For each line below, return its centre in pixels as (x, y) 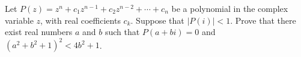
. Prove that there (263, 20)
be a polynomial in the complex (230, 8)
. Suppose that (157, 20)
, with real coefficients (81, 20)
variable (19, 20)
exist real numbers (39, 32)
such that (122, 32)
